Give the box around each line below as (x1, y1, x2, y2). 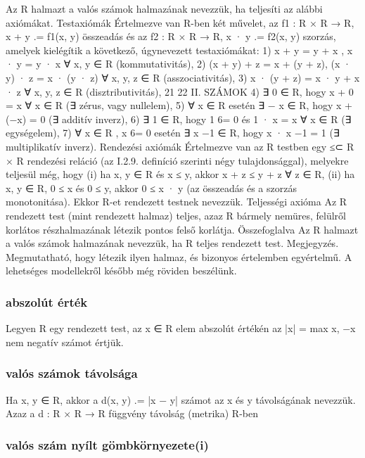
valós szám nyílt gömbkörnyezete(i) (6, 435, 209, 453)
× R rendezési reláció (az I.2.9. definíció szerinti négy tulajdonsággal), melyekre (6, 153, 349, 167)
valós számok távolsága (6, 364, 138, 382)
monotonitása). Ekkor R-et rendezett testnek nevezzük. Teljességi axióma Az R (6, 194, 347, 209)
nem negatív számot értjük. (6, 334, 124, 349)
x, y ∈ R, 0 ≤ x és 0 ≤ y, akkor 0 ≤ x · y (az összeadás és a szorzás (6, 180, 297, 195)
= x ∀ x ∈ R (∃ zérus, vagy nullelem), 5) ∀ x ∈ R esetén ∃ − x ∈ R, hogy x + (6, 98, 352, 113)
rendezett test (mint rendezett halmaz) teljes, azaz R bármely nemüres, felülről (6, 208, 346, 222)
